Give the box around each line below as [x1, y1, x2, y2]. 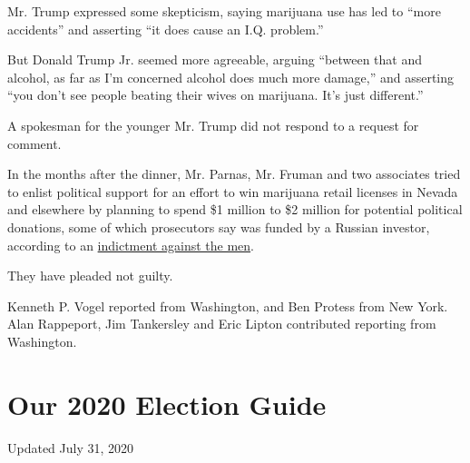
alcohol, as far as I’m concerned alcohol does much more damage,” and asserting [7, 67, 455, 86]
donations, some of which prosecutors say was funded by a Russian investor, [7, 217, 430, 236]
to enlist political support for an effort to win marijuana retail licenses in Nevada [7, 182, 458, 201]
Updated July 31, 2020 [7, 438, 134, 457]
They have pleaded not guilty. [7, 266, 173, 285]
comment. [7, 133, 62, 153]
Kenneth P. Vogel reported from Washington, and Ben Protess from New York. [7, 296, 448, 315]
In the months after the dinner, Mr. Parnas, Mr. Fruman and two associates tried [7, 164, 461, 183]
